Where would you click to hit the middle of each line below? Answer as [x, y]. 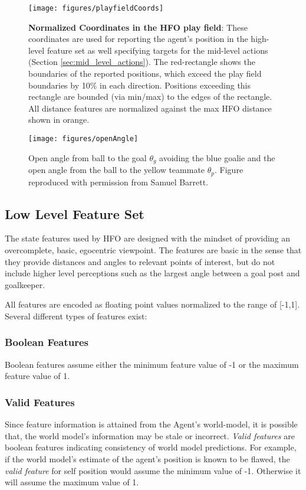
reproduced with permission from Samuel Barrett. [119, 182]
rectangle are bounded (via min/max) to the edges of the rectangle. [150, 97]
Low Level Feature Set [75, 213]
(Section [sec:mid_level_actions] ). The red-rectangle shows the [142, 62]
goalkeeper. [25, 284]
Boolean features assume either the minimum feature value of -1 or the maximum [152, 364]
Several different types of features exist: [76, 316]
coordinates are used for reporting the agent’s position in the [138, 39]
